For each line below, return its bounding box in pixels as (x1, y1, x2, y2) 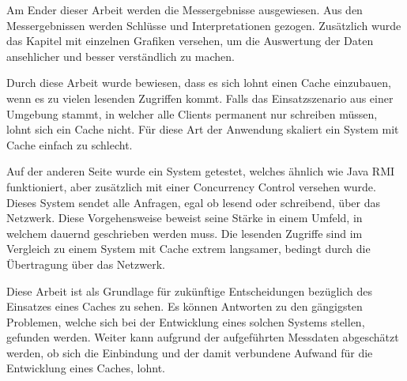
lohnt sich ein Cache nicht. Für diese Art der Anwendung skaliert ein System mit (6, 121, 399, 138)
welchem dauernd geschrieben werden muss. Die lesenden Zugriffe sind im (6, 224, 363, 241)
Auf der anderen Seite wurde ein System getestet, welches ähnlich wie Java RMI (6, 163, 395, 179)
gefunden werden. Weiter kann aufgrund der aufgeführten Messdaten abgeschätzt (6, 329, 399, 345)
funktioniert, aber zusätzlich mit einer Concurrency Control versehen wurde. (6, 178, 376, 194)
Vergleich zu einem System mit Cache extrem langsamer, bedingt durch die (6, 240, 371, 257)
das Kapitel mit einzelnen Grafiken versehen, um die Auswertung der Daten (6, 32, 374, 49)
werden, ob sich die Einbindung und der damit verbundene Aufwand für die (6, 344, 373, 360)
